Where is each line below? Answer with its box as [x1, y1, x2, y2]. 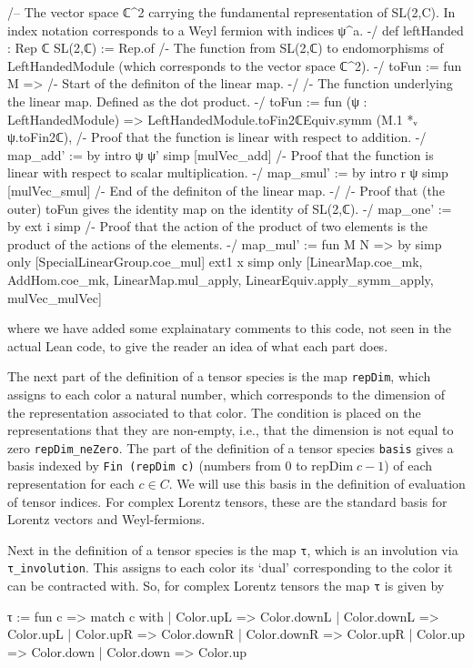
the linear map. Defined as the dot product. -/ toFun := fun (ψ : [7, 91, 367, 110]
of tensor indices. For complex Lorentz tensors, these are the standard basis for [7, 491, 448, 511]
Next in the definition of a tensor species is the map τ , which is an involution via [7, 540, 458, 559]
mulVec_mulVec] [7, 288, 102, 307]
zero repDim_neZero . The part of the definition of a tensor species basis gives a [7, 438, 454, 457]
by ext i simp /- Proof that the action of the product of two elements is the [7, 217, 428, 236]
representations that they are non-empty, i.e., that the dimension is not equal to [7, 420, 454, 440]
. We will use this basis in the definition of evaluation [168, 474, 466, 493]
